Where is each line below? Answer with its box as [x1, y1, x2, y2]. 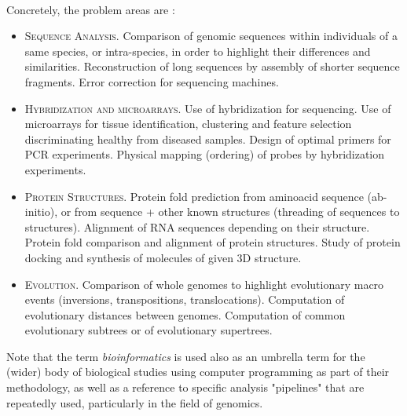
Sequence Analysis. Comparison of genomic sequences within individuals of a [24, 27, 398, 44]
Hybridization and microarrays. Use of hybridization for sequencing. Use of [24, 100, 391, 116]
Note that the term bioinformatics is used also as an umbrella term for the [6, 348, 365, 364]
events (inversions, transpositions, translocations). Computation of [24, 291, 345, 308]
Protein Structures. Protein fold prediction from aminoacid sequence [24, 188, 364, 204]
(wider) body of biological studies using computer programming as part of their [6, 363, 390, 380]
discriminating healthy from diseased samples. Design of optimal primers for [24, 130, 391, 147]
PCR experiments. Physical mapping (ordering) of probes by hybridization [24, 146, 385, 162]
